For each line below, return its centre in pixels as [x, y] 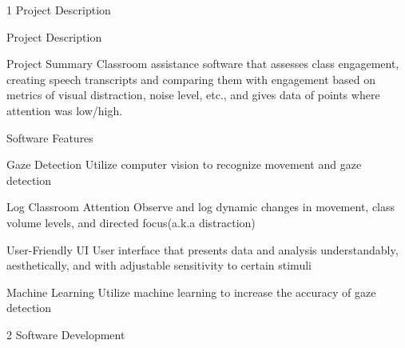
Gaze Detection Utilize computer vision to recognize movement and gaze [184, 164]
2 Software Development [66, 334]
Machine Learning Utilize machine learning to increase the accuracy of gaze [191, 292]
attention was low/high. [65, 110]
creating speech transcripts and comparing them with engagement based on [191, 79]
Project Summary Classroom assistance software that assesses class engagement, [203, 64]
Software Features [50, 137]
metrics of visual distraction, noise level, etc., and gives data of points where [193, 95]
